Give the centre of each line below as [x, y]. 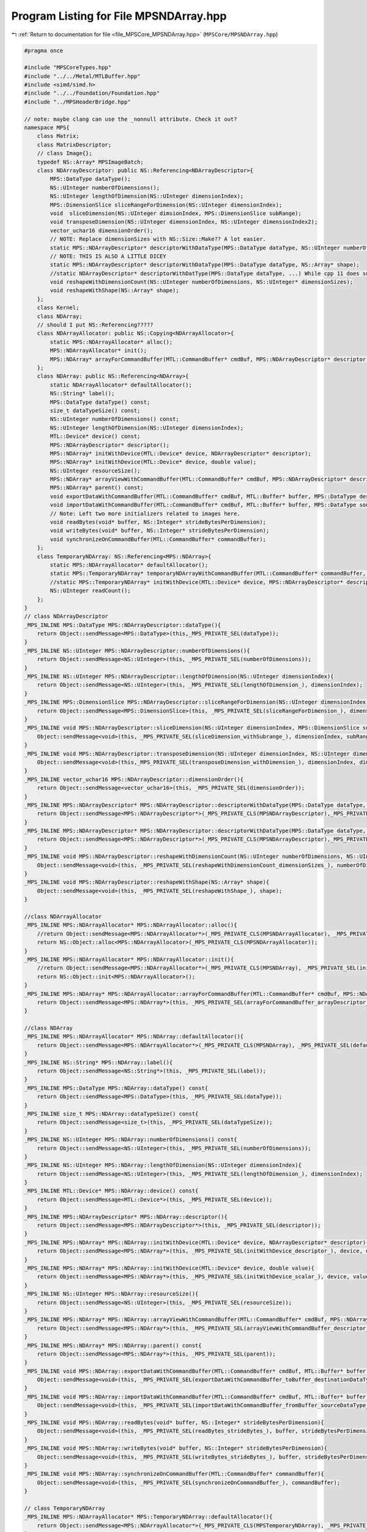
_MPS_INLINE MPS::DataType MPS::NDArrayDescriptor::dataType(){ [123, 625]
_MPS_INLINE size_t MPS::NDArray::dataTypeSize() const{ [111, 1113]
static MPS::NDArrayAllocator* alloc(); [111, 342]
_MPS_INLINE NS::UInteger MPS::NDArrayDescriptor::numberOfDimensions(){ [137, 650]
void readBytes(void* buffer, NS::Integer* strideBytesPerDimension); [158, 522]
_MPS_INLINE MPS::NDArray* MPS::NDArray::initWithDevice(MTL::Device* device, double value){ [169, 1268]
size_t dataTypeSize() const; [95, 410]
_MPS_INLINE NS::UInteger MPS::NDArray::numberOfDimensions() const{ [131, 1140]
